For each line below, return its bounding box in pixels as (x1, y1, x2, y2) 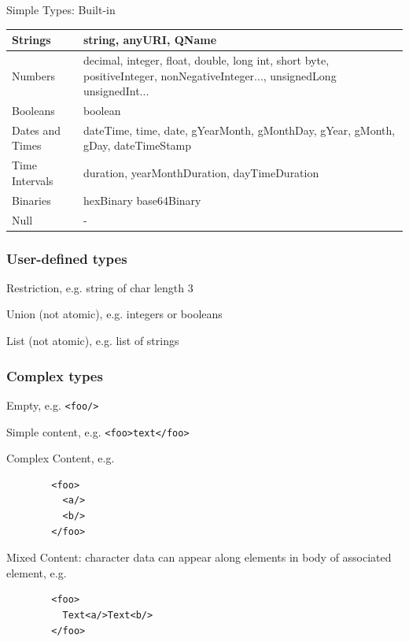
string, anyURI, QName (83, 32, 217, 48)
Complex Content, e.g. (6, 450, 115, 466)
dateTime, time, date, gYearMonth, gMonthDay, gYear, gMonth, (83, 121, 396, 138)
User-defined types (6, 248, 127, 268)
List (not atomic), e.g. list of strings (6, 332, 179, 349)
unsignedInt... (83, 83, 149, 99)
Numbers (12, 67, 55, 83)
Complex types (6, 366, 103, 385)
